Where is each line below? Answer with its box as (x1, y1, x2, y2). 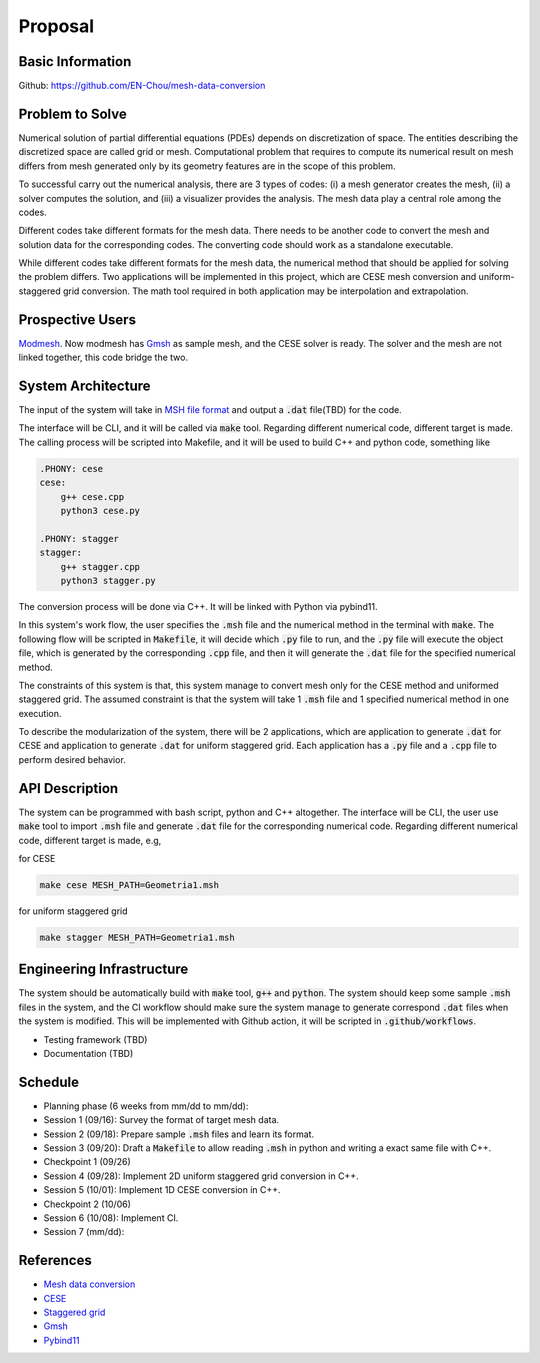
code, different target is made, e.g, (18, 834, 162, 846)
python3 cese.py (60, 505, 140, 517)
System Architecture (18, 377, 151, 394)
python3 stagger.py (60, 575, 157, 586)
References (18, 1252, 92, 1269)
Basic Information (18, 53, 132, 70)
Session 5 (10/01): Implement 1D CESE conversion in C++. (43, 1184, 281, 1196)
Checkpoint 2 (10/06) (43, 1198, 132, 1210)
